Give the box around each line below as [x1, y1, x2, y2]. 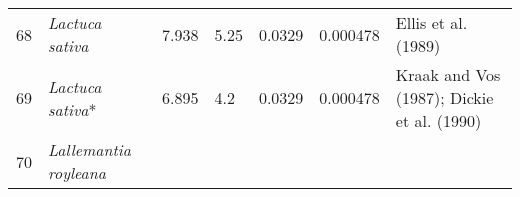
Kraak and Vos [395, 63, 501, 86]
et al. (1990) [395, 109, 482, 132]
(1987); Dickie [395, 86, 494, 109]
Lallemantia [48, 138, 131, 161]
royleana [48, 161, 106, 184]
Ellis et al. [395, 11, 468, 34]
